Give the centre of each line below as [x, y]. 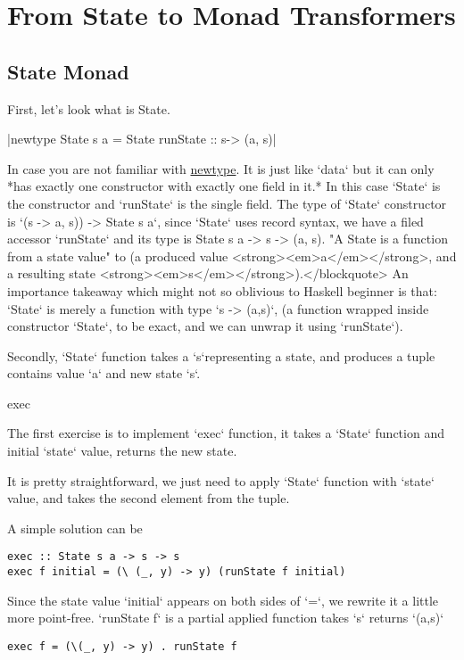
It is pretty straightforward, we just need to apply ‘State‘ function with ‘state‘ [221, 480]
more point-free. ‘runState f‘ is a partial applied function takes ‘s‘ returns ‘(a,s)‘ [226, 618]
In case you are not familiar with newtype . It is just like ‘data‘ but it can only [221, 168]
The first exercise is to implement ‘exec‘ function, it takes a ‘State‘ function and [226, 433]
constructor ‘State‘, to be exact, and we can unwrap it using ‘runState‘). [205, 326]
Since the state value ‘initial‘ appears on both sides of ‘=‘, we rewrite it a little [223, 600]
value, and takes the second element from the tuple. [149, 498]
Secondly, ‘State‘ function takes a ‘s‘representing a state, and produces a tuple [221, 355]
